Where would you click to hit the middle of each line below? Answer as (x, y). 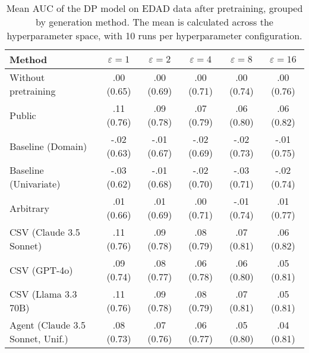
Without (27, 77)
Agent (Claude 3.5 (48, 325)
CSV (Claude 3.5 (45, 232)
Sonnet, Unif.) (39, 338)
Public (23, 115)
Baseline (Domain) (48, 146)
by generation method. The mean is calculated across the (154, 22)
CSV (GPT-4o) (41, 270)
